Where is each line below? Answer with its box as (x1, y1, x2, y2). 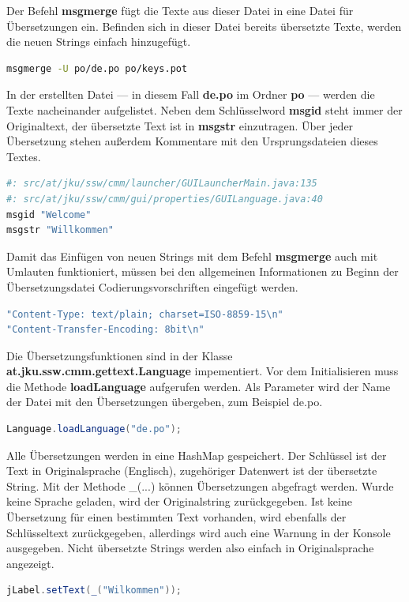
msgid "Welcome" (6, 209, 92, 220)
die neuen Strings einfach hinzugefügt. (6, 33, 191, 50)
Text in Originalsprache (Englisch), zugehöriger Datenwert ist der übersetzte (6, 462, 377, 479)
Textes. (6, 148, 41, 164)
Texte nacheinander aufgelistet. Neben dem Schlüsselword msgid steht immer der (6, 101, 403, 118)
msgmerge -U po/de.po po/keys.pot (6, 62, 188, 74)
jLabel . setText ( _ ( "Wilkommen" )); (6, 585, 182, 596)
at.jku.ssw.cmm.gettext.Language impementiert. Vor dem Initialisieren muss (6, 363, 399, 379)
